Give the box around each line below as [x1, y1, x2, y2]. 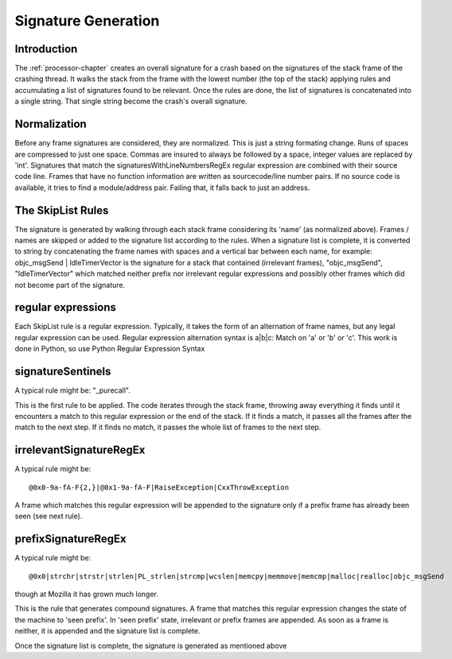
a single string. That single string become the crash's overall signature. [14, 96, 247, 107]
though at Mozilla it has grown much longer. [14, 589, 159, 599]
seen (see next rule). [14, 511, 83, 521]
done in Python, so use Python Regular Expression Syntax [14, 344, 205, 354]
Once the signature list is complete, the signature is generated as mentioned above [14, 641, 287, 650]
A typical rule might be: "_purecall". [14, 386, 131, 395]
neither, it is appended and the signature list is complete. [14, 626, 201, 636]
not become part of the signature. [14, 280, 126, 289]
